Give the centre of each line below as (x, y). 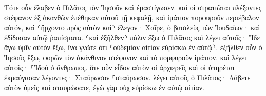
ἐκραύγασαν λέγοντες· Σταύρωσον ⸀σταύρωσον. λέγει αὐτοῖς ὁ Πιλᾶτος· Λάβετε (127, 77)
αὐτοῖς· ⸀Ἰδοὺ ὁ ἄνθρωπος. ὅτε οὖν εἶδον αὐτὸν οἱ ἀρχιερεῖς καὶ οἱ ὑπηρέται (119, 67)
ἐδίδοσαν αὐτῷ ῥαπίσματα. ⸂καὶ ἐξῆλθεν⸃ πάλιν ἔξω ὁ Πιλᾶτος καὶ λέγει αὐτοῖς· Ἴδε (132, 37)
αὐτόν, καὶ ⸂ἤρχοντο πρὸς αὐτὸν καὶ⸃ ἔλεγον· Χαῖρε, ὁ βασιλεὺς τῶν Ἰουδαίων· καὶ (132, 27)
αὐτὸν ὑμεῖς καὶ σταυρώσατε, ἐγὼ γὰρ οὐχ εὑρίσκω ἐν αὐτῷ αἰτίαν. (104, 87)
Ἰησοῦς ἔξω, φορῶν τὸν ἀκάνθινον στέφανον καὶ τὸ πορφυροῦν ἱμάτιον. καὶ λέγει (125, 57)
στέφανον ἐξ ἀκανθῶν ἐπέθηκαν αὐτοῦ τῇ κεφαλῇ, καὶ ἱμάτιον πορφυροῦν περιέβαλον (132, 17)
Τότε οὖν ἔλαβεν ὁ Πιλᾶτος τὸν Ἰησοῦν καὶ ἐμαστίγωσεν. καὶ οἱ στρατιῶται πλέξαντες (133, 7)
